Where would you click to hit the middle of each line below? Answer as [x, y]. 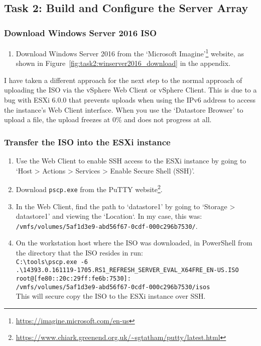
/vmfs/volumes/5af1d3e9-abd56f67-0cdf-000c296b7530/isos [113, 287]
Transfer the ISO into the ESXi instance [87, 142]
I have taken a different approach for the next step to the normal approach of [123, 80]
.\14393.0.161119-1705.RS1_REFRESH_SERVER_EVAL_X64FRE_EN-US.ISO [127, 270]
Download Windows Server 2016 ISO [81, 32]
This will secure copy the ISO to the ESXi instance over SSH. [111, 296]
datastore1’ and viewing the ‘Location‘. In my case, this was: [109, 216]
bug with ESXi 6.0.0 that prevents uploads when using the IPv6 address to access [130, 100]
